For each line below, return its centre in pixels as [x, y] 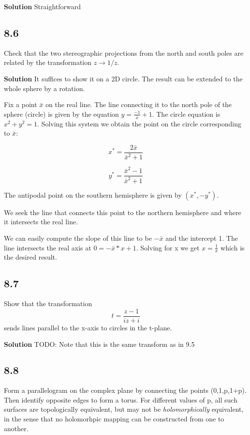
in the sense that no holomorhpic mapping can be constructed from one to [114, 419]
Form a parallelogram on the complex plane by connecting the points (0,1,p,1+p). [125, 390]
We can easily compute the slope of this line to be [78, 238]
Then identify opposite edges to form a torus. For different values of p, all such [121, 399]
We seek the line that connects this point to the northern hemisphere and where [123, 212]
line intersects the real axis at [48, 247]
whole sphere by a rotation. [44, 88]
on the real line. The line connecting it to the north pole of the [139, 104]
